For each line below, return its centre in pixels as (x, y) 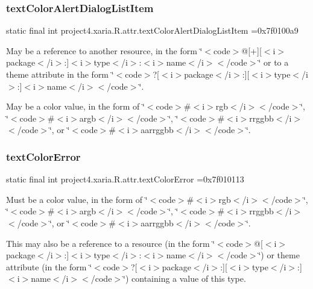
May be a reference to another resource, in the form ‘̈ (104, 50)
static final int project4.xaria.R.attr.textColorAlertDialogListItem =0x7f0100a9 (152, 30)
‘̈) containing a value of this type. (185, 278)
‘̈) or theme (279, 255)
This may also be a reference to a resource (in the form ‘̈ (111, 243)
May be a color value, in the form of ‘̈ (75, 106)
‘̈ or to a (273, 62)
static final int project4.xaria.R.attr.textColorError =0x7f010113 (125, 179)
